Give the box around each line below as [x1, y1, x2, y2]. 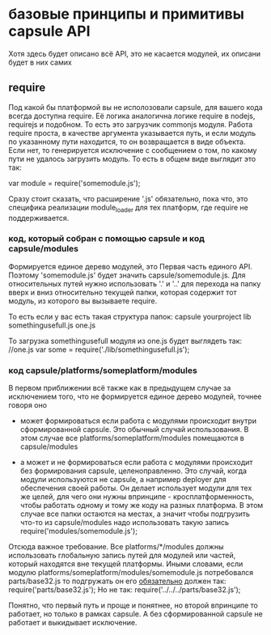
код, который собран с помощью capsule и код [8, 233, 205, 244]
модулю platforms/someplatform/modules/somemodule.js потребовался [8, 568, 254, 578]
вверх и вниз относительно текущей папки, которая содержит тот [8, 287, 237, 297]
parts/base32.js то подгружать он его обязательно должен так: [8, 576, 227, 586]
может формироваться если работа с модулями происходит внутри [19, 416, 257, 425]
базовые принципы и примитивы [8, 5, 245, 23]
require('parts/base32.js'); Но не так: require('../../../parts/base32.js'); [8, 585, 241, 595]
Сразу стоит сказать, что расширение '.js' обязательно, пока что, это [8, 193, 248, 203]
